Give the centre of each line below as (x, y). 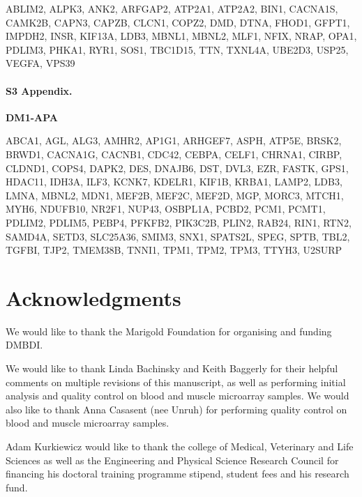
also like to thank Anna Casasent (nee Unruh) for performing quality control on (176, 409)
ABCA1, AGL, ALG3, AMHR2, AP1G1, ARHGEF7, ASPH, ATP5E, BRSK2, (174, 140)
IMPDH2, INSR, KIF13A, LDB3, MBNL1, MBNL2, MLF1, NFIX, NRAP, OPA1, (181, 36)
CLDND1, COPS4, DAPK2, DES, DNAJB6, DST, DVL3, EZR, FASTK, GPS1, (177, 168)
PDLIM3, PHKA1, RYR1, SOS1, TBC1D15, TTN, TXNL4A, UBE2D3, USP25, (177, 49)
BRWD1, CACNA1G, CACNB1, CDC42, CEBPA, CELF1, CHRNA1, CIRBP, (174, 154)
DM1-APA (32, 117)
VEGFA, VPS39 (40, 63)
